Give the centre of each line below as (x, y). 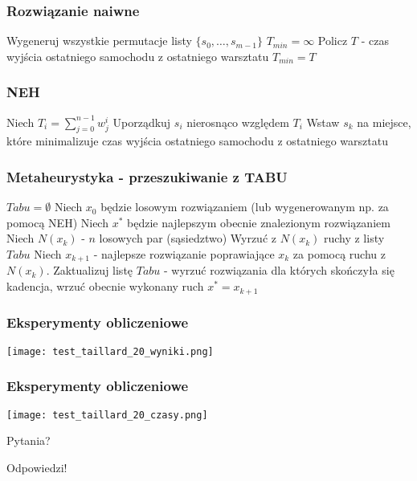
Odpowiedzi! (37, 467)
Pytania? (29, 440)
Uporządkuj (142, 122)
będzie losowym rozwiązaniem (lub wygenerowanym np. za (245, 207)
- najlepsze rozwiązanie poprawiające (184, 254)
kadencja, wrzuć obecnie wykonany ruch (105, 286)
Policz (333, 41)
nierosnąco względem (238, 122)
